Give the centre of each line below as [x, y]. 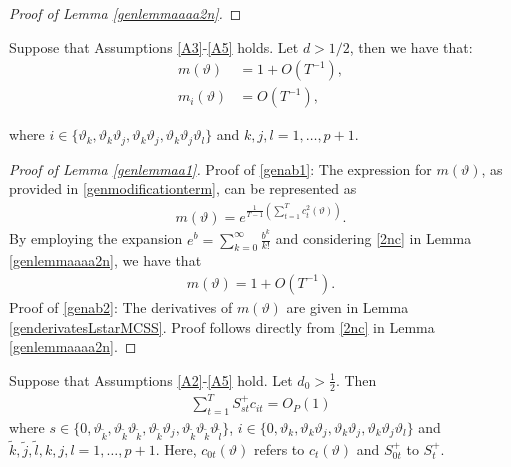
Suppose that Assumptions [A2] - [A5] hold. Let [151, 379]
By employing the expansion [96, 238]
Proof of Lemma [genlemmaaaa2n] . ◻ [125, 13]
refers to [279, 448]
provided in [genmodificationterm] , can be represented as [183, 188]
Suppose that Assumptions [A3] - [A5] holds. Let [154, 46]
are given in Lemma [347, 306]
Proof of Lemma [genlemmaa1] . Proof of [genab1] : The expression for [220, 168]
